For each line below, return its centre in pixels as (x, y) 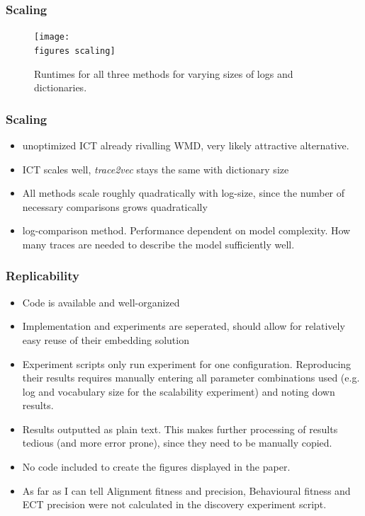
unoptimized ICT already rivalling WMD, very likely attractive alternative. (186, 145)
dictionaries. (61, 87)
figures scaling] (75, 51)
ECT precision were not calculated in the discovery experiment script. (174, 504)
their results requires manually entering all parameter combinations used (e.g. (191, 378)
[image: (52, 37)
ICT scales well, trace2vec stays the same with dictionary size (156, 169)
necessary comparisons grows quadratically (115, 206)
